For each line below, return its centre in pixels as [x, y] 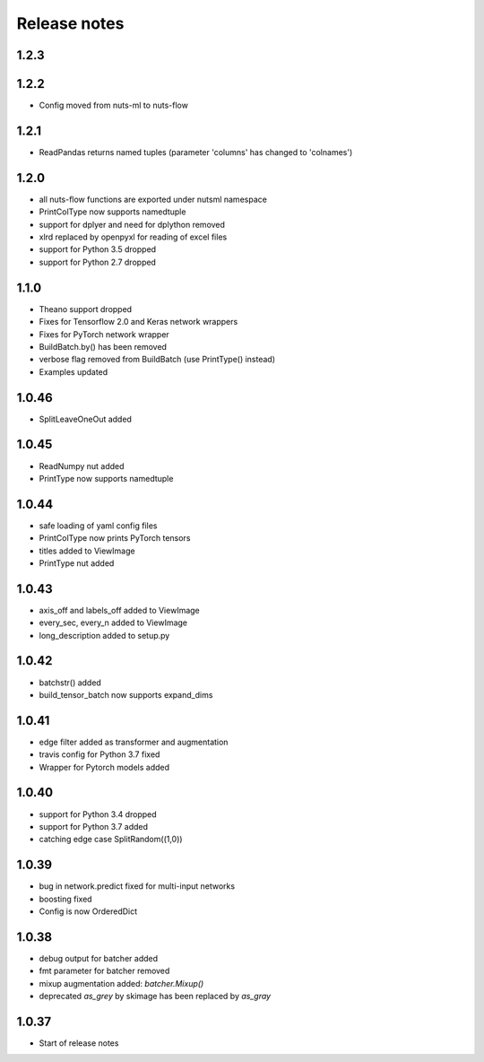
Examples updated [73, 371]
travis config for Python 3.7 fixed [99, 754]
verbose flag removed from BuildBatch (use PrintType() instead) [157, 360]
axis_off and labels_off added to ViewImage [120, 610]
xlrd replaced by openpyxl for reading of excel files [133, 237]
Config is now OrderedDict [88, 911]
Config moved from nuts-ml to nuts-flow [113, 105]
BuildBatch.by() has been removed [103, 346]
